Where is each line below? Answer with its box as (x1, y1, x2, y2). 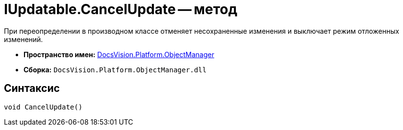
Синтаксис (4, 82, 60, 95)
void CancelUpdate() (4, 103, 83, 111)
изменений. (4, 35, 43, 43)
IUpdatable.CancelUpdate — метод (4, 1, 237, 18)
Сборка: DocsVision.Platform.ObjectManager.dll (24, 65, 207, 74)
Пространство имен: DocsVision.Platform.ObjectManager (24, 50, 214, 59)
